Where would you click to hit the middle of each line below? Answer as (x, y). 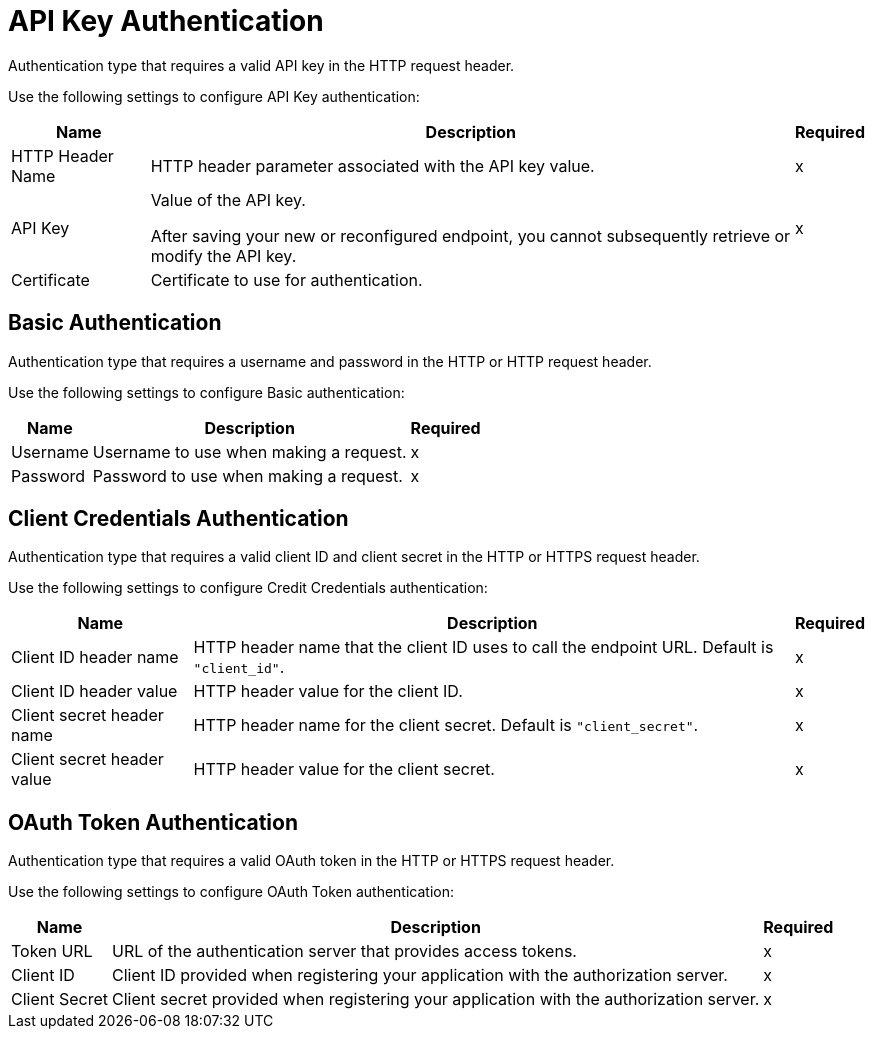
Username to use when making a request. (249, 451)
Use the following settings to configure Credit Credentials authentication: (248, 588)
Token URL (52, 951)
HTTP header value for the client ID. (328, 691)
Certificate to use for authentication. (286, 279)
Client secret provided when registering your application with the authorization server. (436, 999)
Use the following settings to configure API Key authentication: (214, 96)
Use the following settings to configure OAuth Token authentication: (231, 892)
